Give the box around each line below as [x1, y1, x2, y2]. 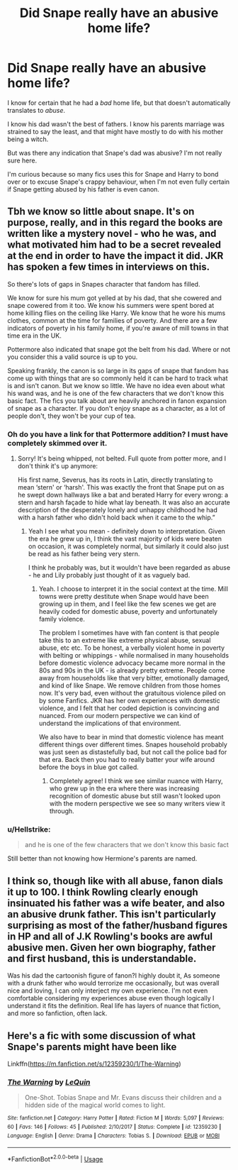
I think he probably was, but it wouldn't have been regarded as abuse [28, 563, 231, 572]
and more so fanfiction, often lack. [7, 1009, 108, 1017]
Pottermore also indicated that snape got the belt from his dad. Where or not [7, 345, 231, 353]
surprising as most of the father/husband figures [7, 919, 228, 931]
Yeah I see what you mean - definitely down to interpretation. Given [28, 527, 225, 536]
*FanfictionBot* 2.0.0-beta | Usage [7, 1154, 103, 1163]
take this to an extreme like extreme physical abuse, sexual [38, 636, 211, 645]
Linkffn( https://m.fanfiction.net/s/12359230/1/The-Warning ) [7, 1059, 182, 1068]
